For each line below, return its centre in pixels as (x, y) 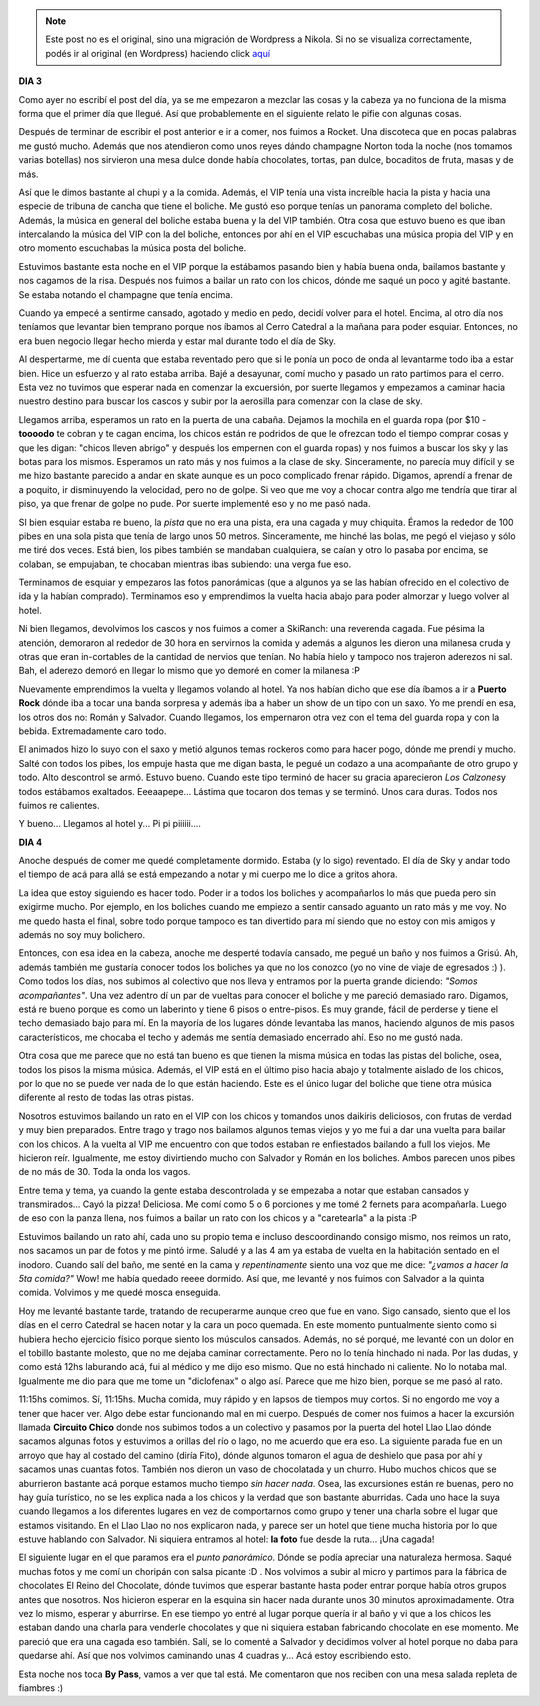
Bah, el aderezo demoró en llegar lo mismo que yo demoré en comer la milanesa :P (189, 671)
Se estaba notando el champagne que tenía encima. (126, 294)
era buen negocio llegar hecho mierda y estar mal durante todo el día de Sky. (177, 341)
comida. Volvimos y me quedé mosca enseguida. (120, 1292)
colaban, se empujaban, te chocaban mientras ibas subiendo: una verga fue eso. (185, 564)
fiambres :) (41, 1687)
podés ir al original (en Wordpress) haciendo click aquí (157, 53)
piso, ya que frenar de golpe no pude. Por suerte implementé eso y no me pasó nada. (194, 504)
